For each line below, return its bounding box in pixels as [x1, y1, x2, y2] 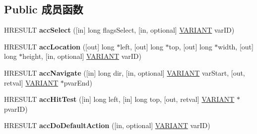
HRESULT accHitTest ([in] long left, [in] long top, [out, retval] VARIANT [4, 94, 235, 104]
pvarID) [4, 103, 28, 114]
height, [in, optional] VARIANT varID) [22, 51, 141, 61]
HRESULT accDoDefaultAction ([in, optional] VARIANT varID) [4, 120, 210, 131]
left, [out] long [120, 41, 163, 51]
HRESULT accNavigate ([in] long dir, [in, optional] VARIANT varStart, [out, [4, 67, 245, 78]
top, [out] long [169, 41, 212, 51]
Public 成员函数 [4, 1, 83, 17]
